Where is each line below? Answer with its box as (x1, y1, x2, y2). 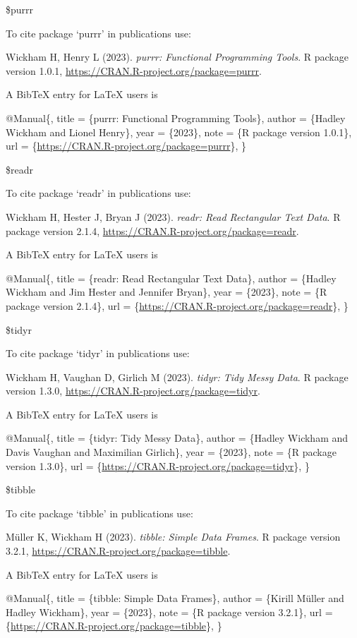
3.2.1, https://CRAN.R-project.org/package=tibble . (6, 543, 231, 558)
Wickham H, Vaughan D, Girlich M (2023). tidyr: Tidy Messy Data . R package (6, 369, 349, 384)
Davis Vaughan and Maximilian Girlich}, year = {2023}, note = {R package (6, 445, 337, 459)
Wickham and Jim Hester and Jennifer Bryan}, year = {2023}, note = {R (6, 284, 327, 299)
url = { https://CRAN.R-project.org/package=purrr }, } (6, 138, 247, 153)
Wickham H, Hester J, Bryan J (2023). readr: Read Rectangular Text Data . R (6, 209, 341, 224)
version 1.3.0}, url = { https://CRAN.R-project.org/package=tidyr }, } (6, 458, 310, 473)
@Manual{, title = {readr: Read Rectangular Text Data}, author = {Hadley (6, 270, 337, 285)
